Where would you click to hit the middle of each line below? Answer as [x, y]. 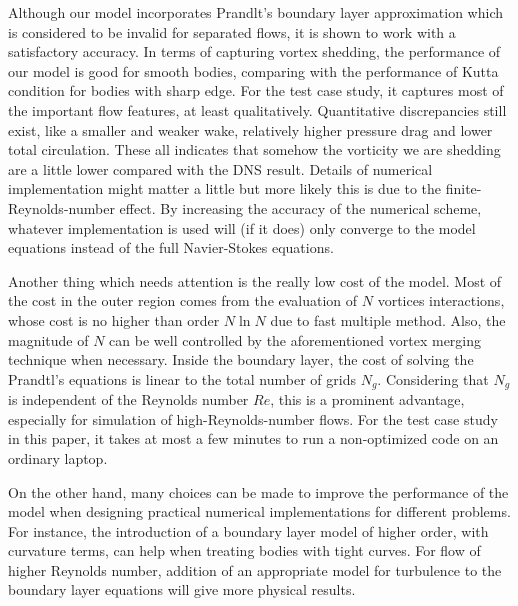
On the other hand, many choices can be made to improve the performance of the [258, 491]
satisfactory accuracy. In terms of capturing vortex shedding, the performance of [254, 51]
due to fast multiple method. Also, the [388, 319]
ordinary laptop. [58, 457]
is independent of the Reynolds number [128, 399]
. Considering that [433, 378]
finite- [463, 188]
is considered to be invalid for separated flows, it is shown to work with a [232, 31]
